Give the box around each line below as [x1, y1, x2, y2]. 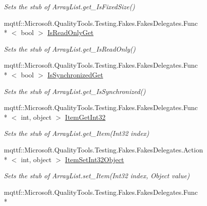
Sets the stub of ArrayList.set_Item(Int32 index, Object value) [4, 170, 190, 181]
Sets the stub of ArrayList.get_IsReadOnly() [4, 43, 136, 54]
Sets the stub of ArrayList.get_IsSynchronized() [4, 86, 146, 96]
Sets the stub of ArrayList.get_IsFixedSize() [4, 1, 135, 11]
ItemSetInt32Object [65, 154, 124, 164]
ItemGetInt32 [65, 112, 106, 122]
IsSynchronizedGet [47, 69, 103, 79]
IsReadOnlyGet [47, 27, 94, 37]
